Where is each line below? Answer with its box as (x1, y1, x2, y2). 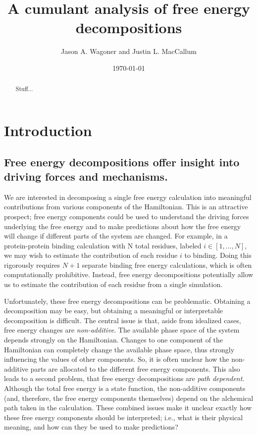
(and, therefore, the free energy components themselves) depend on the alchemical (4, 392, 254, 403)
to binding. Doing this (184, 250, 252, 260)
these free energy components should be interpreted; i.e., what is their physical (4, 412, 243, 422)
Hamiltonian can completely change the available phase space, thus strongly (4, 344, 235, 354)
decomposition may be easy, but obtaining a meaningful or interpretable (4, 305, 223, 316)
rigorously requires (4, 259, 60, 270)
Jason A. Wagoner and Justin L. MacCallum (61, 46, 197, 56)
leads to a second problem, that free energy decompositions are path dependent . (4, 373, 245, 384)
